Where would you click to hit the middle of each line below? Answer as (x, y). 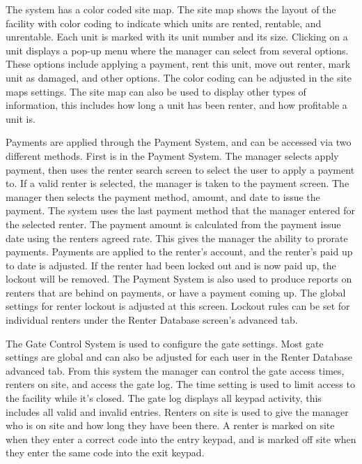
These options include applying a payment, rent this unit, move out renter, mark (178, 64)
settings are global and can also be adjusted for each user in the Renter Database (179, 357)
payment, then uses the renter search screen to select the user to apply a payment (180, 169)
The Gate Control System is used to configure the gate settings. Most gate (165, 343)
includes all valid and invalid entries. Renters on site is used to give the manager (177, 411)
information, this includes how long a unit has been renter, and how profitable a (176, 105)
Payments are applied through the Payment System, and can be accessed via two (179, 142)
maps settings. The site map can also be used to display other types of (156, 91)
